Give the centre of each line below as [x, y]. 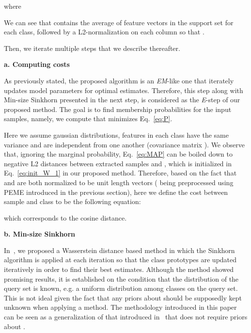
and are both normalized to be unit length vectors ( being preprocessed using [119, 182]
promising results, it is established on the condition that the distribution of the [121, 278]
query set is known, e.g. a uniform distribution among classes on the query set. [121, 288]
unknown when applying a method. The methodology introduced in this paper [120, 307]
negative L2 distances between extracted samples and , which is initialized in [118, 163]
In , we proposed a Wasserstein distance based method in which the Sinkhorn [119, 250]
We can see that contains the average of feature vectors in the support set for [119, 22]
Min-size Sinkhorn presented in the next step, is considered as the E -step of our [122, 100]
